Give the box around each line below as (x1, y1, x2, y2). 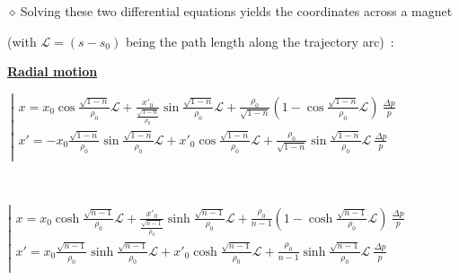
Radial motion (7, 62, 98, 81)
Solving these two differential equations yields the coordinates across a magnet (20, 2, 453, 20)
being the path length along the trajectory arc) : (125, 31, 394, 50)
